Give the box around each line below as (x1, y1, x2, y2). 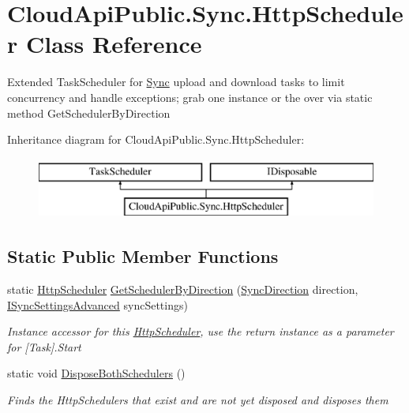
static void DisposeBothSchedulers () (7, 365, 186, 381)
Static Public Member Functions (7, 244, 279, 268)
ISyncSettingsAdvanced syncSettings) (7, 296, 188, 313)
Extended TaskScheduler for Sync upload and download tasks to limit (7, 73, 345, 90)
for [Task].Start (7, 338, 81, 355)
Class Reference (25, 28, 202, 60)
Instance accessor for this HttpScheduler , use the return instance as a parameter (7, 323, 394, 340)
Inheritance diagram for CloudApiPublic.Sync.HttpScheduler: (7, 131, 305, 148)
